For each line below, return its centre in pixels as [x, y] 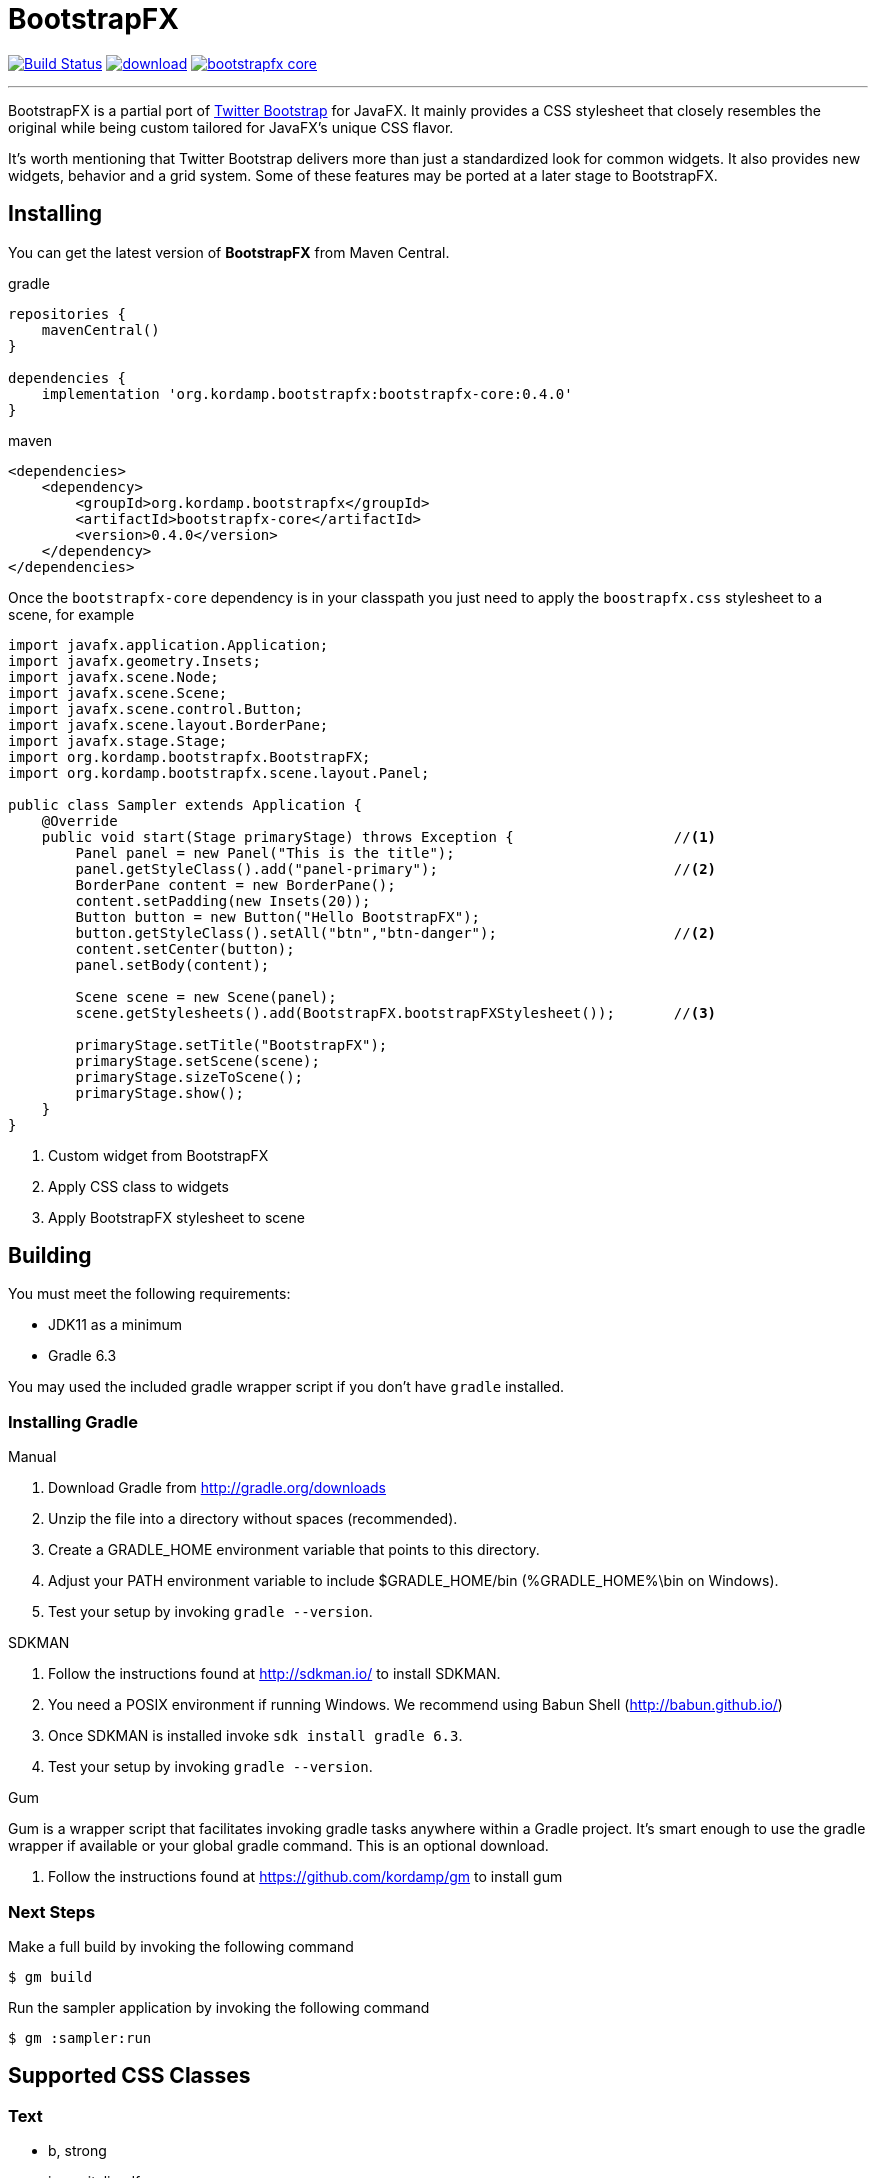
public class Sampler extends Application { [185, 804]
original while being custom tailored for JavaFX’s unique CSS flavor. [231, 127]
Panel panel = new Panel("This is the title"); [265, 852]
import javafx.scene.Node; [113, 676]
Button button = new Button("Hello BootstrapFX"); [278, 916]
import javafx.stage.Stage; [118, 740]
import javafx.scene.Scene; [118, 692]
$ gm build [50, 1976]
